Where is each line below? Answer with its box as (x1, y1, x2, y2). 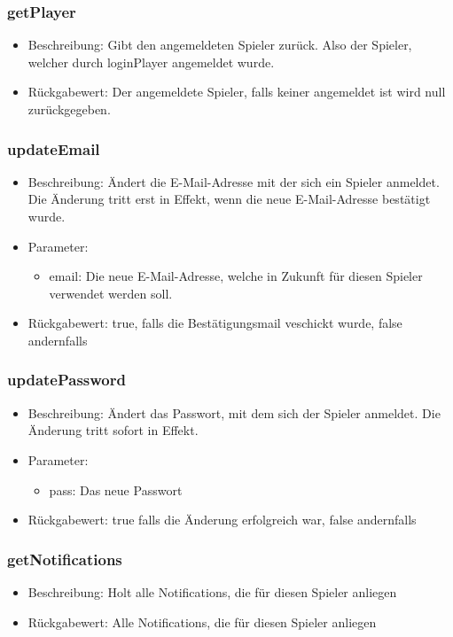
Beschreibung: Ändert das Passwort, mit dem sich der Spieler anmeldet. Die (27, 403, 441, 422)
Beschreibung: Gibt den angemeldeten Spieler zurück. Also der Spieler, (27, 35, 412, 54)
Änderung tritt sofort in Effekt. (27, 421, 199, 439)
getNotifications (7, 548, 122, 570)
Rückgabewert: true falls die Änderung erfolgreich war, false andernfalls (27, 510, 417, 529)
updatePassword (7, 369, 126, 391)
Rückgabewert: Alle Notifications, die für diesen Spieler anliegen (27, 612, 377, 631)
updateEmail (7, 137, 100, 159)
